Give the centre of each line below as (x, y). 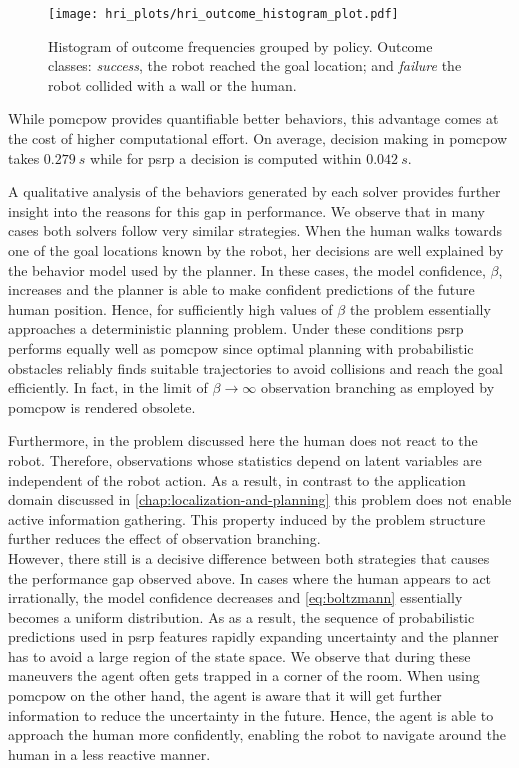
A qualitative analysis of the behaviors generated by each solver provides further (254, 191)
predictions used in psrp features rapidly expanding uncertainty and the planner (253, 636)
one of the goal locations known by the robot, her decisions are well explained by (256, 250)
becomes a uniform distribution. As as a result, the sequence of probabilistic (241, 616)
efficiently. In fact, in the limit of (108, 387)
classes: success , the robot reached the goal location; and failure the (255, 65)
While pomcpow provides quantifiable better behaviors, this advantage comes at (253, 118)
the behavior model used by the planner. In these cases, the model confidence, (247, 269)
